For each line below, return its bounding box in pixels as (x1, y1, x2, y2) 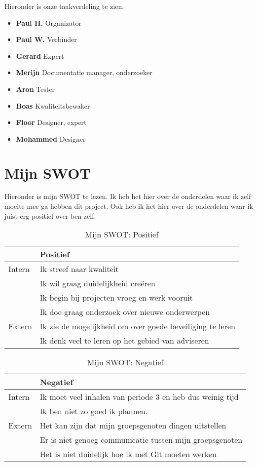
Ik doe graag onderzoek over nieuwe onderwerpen (39, 306, 210, 318)
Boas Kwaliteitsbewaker (16, 100, 90, 111)
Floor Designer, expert (16, 117, 87, 127)
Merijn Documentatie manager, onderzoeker (16, 67, 152, 78)
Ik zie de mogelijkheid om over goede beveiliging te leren (39, 320, 235, 332)
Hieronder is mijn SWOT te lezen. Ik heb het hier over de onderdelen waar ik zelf (4, 191, 251, 201)
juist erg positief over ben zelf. (4, 210, 96, 221)
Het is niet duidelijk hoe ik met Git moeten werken (39, 448, 217, 460)
